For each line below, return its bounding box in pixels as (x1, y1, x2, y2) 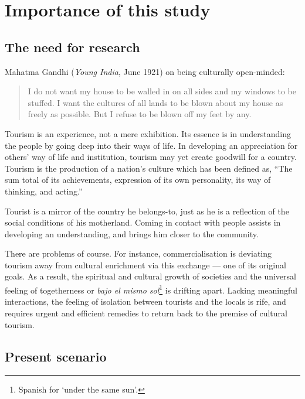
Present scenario (5, 347, 107, 365)
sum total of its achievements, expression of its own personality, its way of (5, 173, 271, 186)
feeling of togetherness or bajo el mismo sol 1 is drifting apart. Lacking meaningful (5, 282, 297, 296)
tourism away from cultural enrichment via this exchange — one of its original (5, 258, 286, 271)
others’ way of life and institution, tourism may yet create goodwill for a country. (5, 151, 297, 163)
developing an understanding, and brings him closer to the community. (5, 227, 259, 240)
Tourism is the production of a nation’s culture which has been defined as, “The (5, 162, 293, 174)
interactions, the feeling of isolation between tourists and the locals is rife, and (5, 295, 286, 308)
